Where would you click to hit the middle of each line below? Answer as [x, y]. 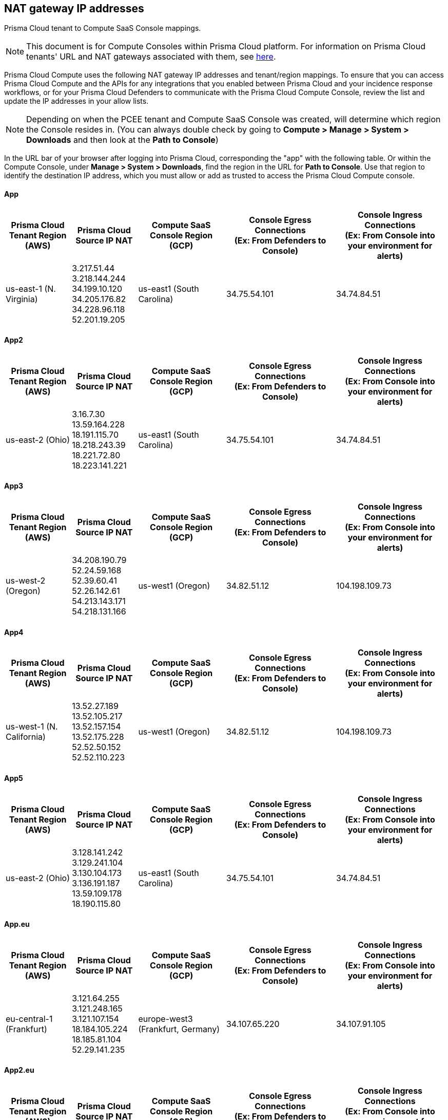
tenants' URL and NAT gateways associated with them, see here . [151, 57]
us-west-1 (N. [32, 727]
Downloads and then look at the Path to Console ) [122, 140]
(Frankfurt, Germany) [179, 1029]
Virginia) [22, 299]
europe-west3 [165, 1019]
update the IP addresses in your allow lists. [76, 101]
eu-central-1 [29, 1019]
